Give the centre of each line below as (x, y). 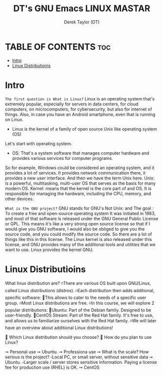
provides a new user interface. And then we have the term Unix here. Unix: (80, 178)
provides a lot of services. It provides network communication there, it (75, 173)
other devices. (19, 198)
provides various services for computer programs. (63, 158)
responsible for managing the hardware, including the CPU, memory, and (78, 194)
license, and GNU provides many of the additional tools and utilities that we (80, 244)
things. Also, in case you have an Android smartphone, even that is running (80, 114)
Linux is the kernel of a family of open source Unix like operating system (84, 129)
